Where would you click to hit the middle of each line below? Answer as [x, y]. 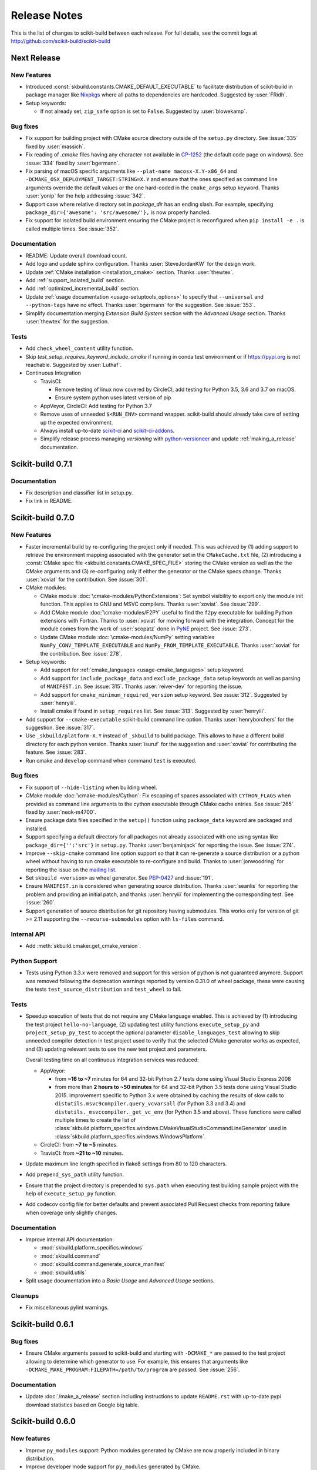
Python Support [34, 961]
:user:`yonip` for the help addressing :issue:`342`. [85, 196]
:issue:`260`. [41, 903]
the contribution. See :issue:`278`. [81, 653]
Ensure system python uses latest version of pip [113, 397]
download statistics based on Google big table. [82, 1405]
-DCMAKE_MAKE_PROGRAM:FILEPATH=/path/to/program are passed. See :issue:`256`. [133, 1369]
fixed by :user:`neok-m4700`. [61, 812]
